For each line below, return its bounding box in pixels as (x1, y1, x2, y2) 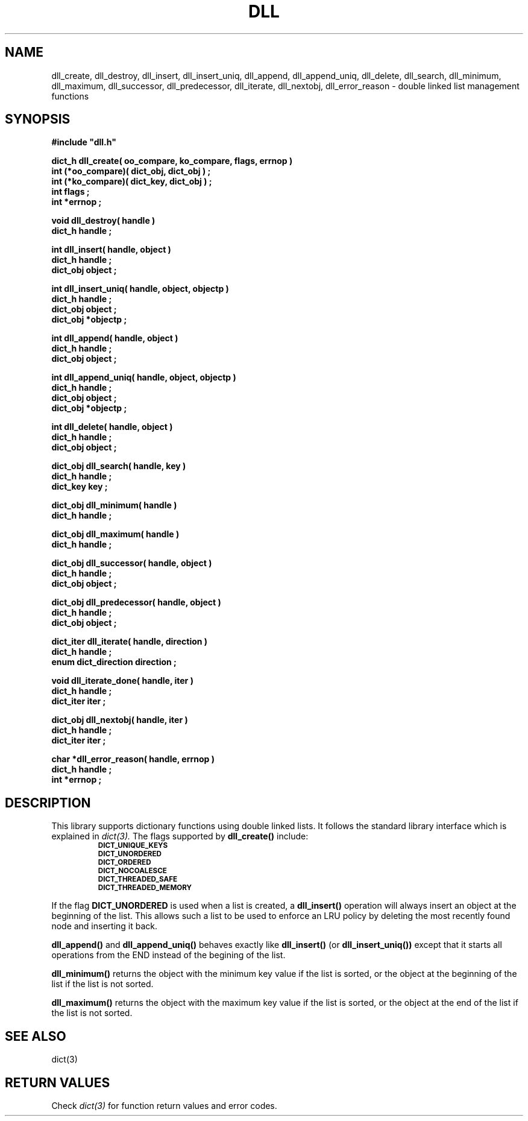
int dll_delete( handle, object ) (51, 422, 173, 432)
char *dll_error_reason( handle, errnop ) (51, 754, 215, 765)
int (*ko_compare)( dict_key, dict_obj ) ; (51, 176, 212, 187)
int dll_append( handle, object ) (51, 333, 178, 344)
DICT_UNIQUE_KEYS (98, 841, 168, 850)
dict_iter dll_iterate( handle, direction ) (51, 636, 208, 647)
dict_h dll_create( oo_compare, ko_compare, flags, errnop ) (51, 156, 293, 166)
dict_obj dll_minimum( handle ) (51, 500, 177, 511)
